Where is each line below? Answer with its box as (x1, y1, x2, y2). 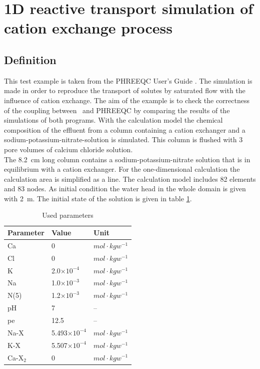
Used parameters (42, 210, 93, 220)
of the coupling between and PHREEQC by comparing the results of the (4, 105, 230, 115)
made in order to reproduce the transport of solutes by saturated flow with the (4, 85, 245, 96)
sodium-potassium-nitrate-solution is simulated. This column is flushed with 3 (4, 134, 243, 145)
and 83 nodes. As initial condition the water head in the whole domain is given (4, 183, 246, 194)
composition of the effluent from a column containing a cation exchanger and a (4, 124, 245, 135)
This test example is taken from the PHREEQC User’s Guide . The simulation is (4, 75, 252, 86)
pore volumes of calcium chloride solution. (4, 144, 133, 154)
